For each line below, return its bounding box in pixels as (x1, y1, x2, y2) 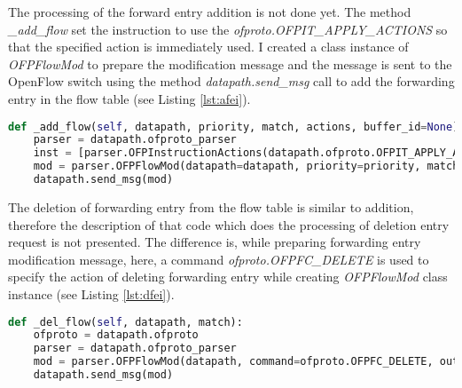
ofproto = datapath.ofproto (33, 329, 199, 342)
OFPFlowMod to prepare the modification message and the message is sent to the (8, 54, 452, 73)
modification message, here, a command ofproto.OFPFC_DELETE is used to (8, 249, 429, 268)
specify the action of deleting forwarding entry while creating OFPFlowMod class (8, 267, 448, 286)
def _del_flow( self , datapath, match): (8, 315, 243, 329)
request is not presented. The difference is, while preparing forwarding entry (8, 233, 421, 251)
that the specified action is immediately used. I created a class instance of (8, 37, 409, 56)
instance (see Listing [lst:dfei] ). (8, 284, 175, 303)
